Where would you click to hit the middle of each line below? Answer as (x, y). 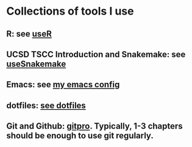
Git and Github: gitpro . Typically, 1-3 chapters (94, 126)
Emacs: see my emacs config (63, 84)
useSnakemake (36, 64)
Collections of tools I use (70, 11)
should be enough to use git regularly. (80, 136)
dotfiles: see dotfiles (46, 105)
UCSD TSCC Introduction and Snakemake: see (96, 54)
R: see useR (29, 34)
